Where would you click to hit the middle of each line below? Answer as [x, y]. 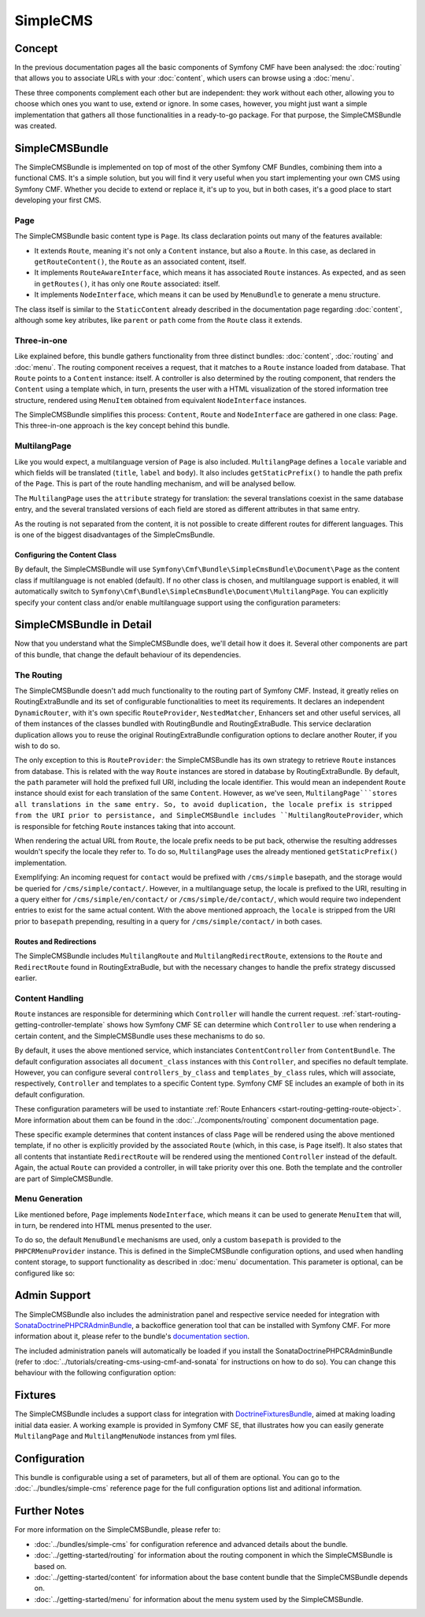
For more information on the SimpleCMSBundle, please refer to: [117, 1530]
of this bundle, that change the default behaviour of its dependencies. [128, 654]
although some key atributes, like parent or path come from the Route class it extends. [159, 320]
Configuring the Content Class [66, 554]
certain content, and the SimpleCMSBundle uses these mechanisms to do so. [140, 1036]
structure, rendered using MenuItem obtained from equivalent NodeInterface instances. [161, 400]
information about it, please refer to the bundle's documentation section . [132, 1336]
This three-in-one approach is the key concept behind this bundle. [122, 426]
